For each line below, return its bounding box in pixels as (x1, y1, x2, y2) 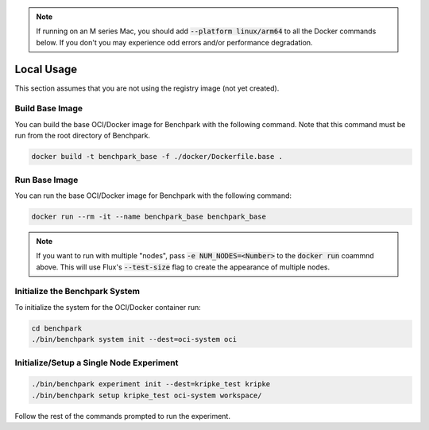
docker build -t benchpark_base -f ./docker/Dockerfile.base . (31, 152, 284, 161)
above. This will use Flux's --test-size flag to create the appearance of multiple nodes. (36, 262, 330, 272)
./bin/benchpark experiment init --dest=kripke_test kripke (31, 380, 271, 389)
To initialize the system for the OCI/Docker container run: (14, 302, 202, 312)
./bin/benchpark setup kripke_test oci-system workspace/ (31, 390, 262, 400)
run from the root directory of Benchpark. (14, 131, 151, 141)
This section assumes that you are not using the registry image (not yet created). (14, 83, 280, 93)
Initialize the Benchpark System (14, 286, 141, 297)
